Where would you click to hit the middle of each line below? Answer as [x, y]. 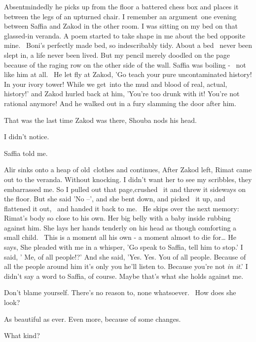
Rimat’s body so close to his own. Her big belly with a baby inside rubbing [117, 218]
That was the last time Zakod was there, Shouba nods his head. [100, 120]
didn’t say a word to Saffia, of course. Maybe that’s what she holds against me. [124, 276]
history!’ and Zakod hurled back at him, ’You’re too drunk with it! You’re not [122, 94]
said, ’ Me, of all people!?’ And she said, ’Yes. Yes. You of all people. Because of [125, 256]
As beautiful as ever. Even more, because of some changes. [92, 319]
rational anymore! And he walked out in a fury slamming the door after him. [120, 103]
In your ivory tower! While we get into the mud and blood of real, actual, [116, 84]
